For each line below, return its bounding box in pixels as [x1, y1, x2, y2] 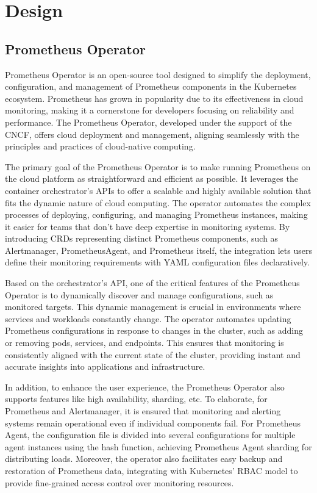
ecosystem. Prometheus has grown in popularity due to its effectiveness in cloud [5, 92, 304, 104]
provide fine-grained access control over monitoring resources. [5, 476, 234, 489]
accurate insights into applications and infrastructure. [5, 360, 205, 373]
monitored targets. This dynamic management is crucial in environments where [5, 300, 301, 313]
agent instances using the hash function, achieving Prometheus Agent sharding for [5, 440, 312, 453]
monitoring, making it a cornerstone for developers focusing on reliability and [5, 104, 294, 117]
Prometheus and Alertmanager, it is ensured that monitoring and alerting [5, 405, 281, 417]
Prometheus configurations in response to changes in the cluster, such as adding [5, 324, 304, 337]
